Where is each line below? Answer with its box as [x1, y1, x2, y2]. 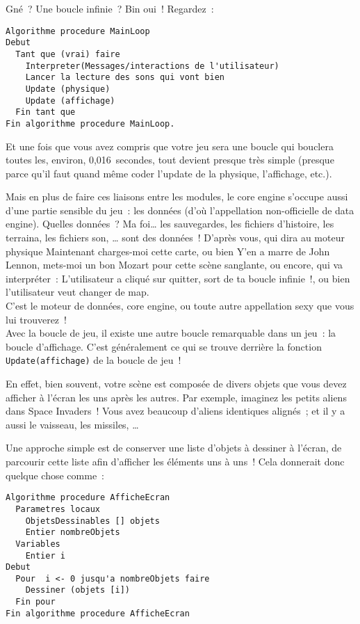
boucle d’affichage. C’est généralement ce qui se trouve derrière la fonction [6, 339, 322, 353]
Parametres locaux [15, 504, 101, 514]
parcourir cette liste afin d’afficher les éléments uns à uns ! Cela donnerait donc [6, 454, 345, 469]
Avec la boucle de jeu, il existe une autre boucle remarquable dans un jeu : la [6, 326, 336, 340]
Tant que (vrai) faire [15, 49, 120, 59]
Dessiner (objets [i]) [25, 585, 130, 595]
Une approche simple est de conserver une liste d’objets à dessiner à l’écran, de [6, 440, 342, 455]
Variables [15, 538, 60, 549]
